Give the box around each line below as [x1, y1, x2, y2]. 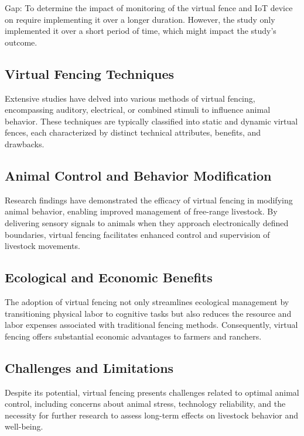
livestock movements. [5, 240, 80, 252]
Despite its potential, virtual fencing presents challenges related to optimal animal [5, 386, 299, 398]
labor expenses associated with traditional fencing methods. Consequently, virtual [5, 319, 298, 331]
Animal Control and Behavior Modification [5, 166, 272, 184]
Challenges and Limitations [5, 358, 174, 376]
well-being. [5, 420, 43, 432]
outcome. [5, 36, 37, 48]
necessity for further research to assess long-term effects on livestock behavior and [5, 409, 299, 421]
